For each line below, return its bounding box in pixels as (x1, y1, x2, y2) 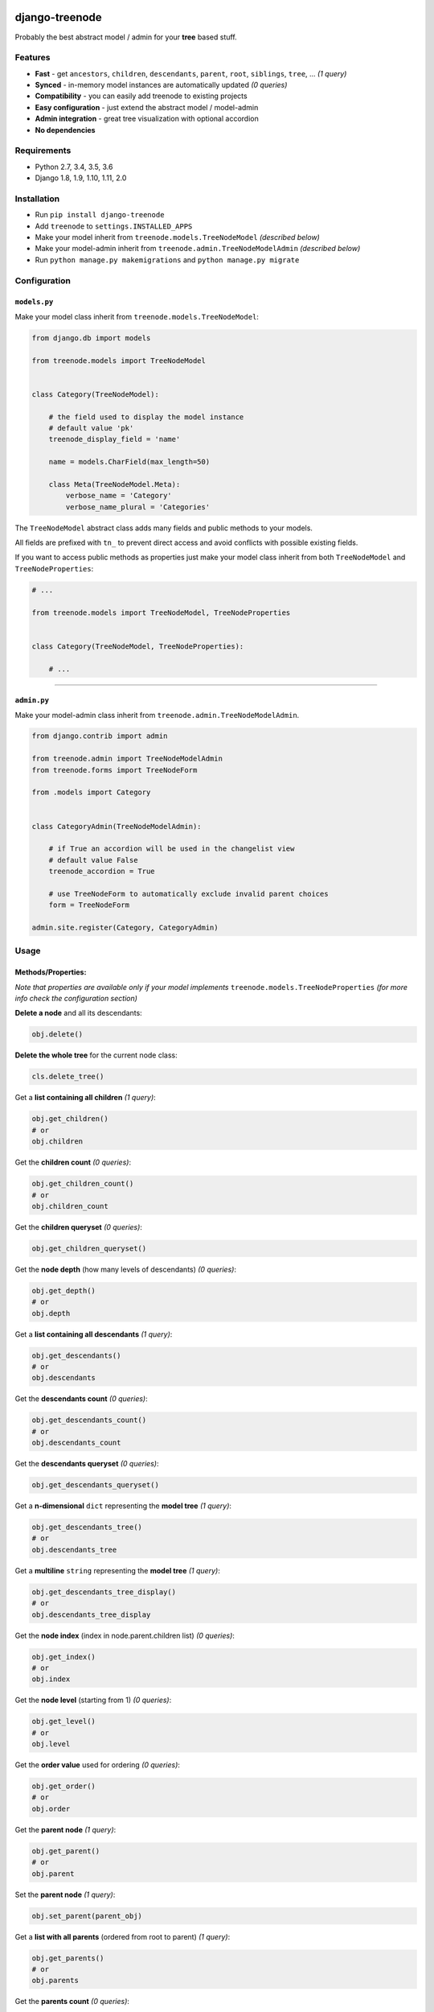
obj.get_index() (31, 1652, 96, 1661)
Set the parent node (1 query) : (14, 1890, 116, 1899)
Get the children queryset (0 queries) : (14, 1222, 142, 1231)
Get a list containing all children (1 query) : (14, 1093, 156, 1103)
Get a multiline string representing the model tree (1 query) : (14, 1565, 220, 1575)
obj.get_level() (31, 1717, 96, 1726)
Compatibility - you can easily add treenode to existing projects (35, 91, 248, 101)
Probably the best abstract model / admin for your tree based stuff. (14, 32, 237, 42)
